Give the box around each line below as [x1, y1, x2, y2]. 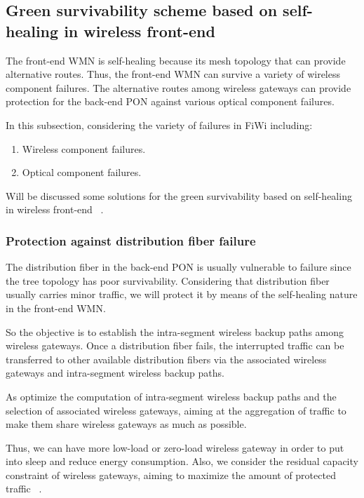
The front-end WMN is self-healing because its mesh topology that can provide [6, 53, 346, 67]
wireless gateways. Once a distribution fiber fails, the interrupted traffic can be [6, 338, 344, 353]
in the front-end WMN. [6, 300, 106, 315]
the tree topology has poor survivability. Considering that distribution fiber [6, 273, 330, 288]
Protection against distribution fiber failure [6, 231, 256, 249]
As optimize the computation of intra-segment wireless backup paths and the [6, 389, 337, 403]
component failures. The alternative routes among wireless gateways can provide [6, 80, 351, 95]
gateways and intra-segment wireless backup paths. [6, 365, 224, 380]
